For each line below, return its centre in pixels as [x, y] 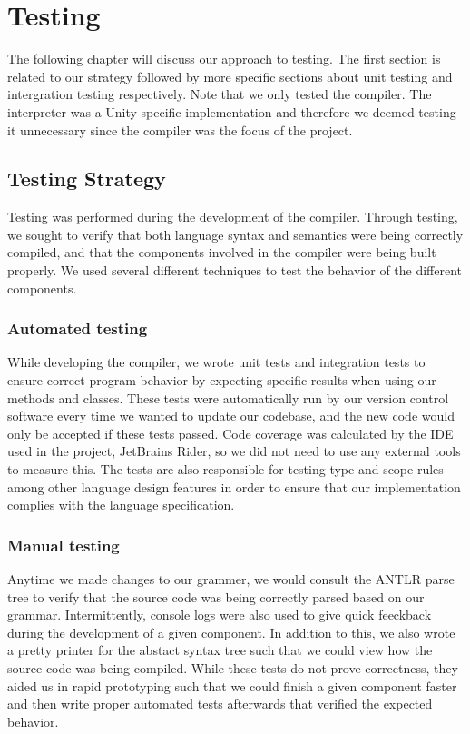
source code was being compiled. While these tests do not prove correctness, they [233, 668]
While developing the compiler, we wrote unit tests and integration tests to [216, 362]
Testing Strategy [87, 179]
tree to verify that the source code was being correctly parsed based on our [216, 596]
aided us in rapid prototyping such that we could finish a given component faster [232, 685]
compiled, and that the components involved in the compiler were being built [222, 252]
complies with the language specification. [121, 505]
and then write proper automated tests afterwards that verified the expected [220, 704]
